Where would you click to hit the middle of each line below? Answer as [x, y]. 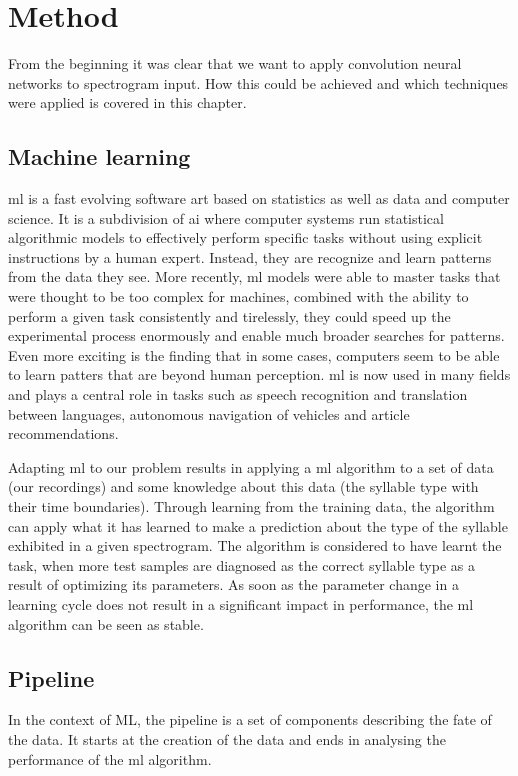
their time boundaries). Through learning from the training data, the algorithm [251, 506]
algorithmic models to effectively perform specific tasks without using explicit [245, 237]
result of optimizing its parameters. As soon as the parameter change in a [233, 584]
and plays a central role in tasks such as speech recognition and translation [238, 394]
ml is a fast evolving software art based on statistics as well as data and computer [259, 198]
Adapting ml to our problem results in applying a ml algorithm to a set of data [251, 466]
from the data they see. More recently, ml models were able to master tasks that [254, 276]
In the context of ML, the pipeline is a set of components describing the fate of [250, 719]
